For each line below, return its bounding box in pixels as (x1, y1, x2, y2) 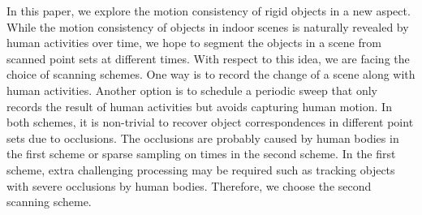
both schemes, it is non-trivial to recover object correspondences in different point (6, 114, 414, 131)
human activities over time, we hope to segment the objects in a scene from (6, 34, 381, 51)
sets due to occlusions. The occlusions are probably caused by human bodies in (6, 129, 399, 146)
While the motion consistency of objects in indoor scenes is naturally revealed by (6, 18, 409, 35)
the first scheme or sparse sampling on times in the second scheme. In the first (6, 145, 396, 162)
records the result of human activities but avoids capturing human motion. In (6, 97, 392, 114)
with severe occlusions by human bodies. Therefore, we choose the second (6, 177, 372, 194)
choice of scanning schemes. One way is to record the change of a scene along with (6, 66, 416, 83)
